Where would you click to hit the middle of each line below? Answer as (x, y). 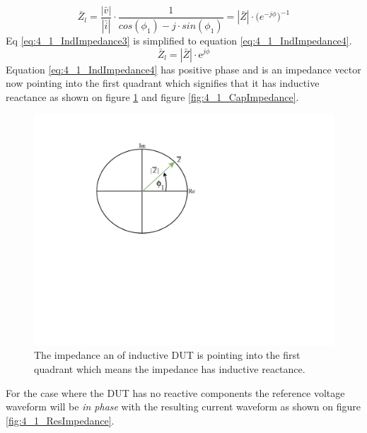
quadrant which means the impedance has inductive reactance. (170, 368)
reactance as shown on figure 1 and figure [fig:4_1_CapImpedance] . (152, 96)
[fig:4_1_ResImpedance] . (60, 420)
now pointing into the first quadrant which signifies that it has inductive (163, 83)
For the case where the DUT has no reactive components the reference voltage (175, 392)
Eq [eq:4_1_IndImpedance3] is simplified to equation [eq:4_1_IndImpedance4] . (179, 40)
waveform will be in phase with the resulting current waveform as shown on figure (183, 407)
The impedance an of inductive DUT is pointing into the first (167, 355)
